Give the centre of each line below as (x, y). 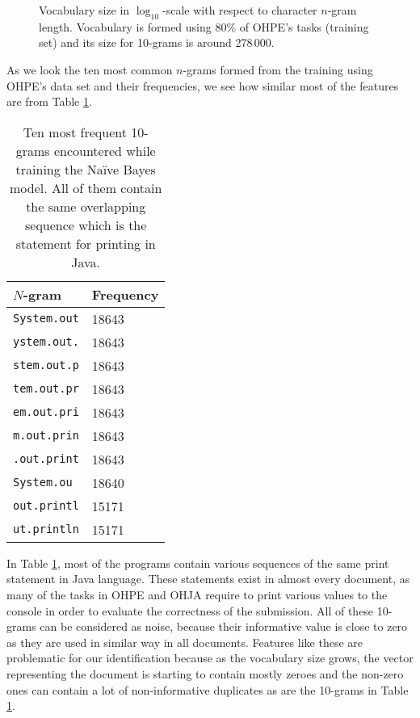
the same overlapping (86, 206)
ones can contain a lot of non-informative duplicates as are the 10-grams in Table (208, 689)
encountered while (105, 150)
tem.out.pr (46, 389)
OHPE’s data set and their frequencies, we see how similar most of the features (203, 85)
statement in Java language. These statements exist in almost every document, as (208, 579)
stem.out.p (46, 365)
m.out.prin (46, 436)
